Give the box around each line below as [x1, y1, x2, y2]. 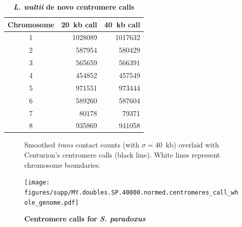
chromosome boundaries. [24, 159, 101, 170]
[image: [24, 179, 50, 186]
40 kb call [104, 19, 140, 29]
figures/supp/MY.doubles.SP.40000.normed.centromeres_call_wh [24, 188, 238, 196]
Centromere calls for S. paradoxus [24, 213, 146, 224]
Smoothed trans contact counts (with [24, 139, 140, 150]
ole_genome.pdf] [24, 199, 79, 206]
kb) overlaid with [166, 139, 219, 150]
